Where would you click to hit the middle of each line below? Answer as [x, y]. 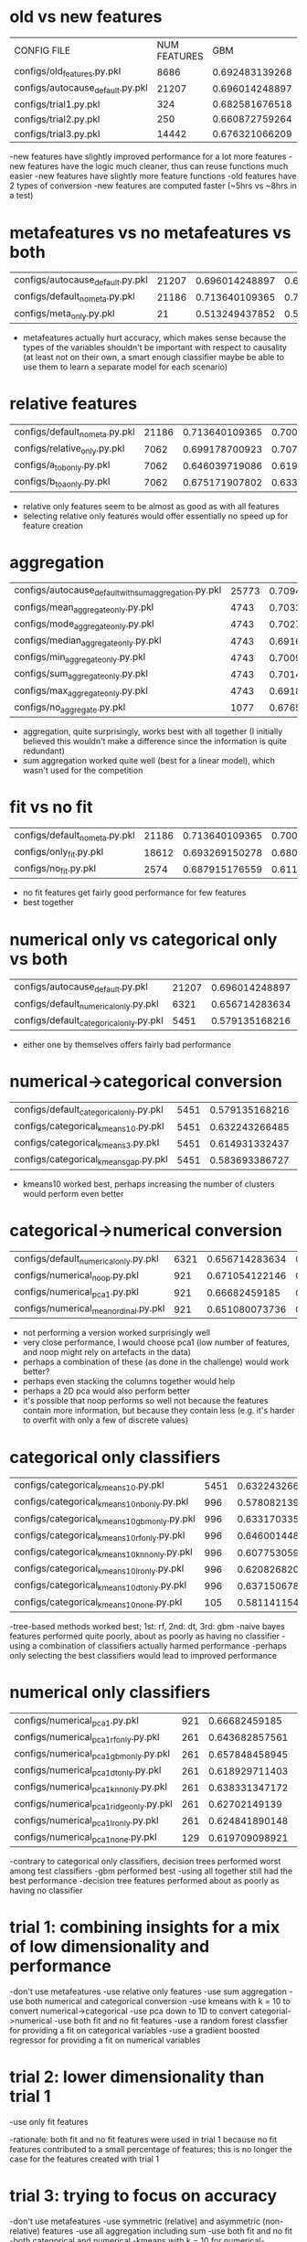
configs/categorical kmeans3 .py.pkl [87, 1144]
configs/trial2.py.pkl [57, 119]
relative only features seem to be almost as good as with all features [151, 506]
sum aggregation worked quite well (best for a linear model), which [149, 760]
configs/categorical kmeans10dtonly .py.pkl [101, 1586]
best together [48, 902]
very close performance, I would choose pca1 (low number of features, [156, 1342]
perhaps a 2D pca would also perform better [106, 1391]
